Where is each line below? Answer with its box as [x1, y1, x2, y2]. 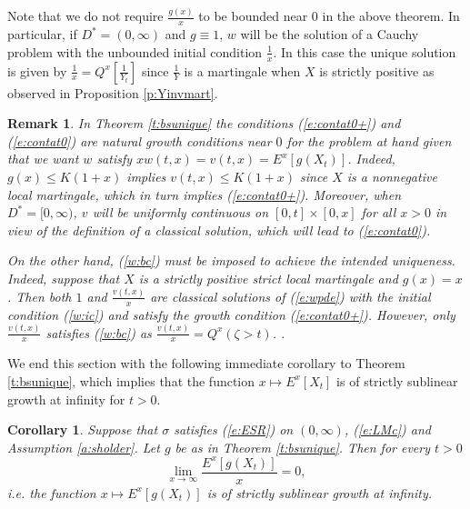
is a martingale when [184, 61, 301, 80]
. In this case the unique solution [273, 42, 456, 61]
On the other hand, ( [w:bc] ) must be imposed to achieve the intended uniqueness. [7, 251, 455, 270]
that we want [7, 149, 79, 168]
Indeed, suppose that [7, 268, 120, 287]
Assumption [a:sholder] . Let [7, 437, 160, 456]
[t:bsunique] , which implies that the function [7, 371, 255, 390]
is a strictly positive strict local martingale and [138, 268, 398, 287]
